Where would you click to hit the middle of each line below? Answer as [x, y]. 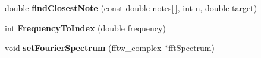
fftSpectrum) [191, 48]
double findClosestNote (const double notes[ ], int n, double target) [131, 8]
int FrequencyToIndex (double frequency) [85, 28]
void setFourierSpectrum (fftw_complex [83, 48]
